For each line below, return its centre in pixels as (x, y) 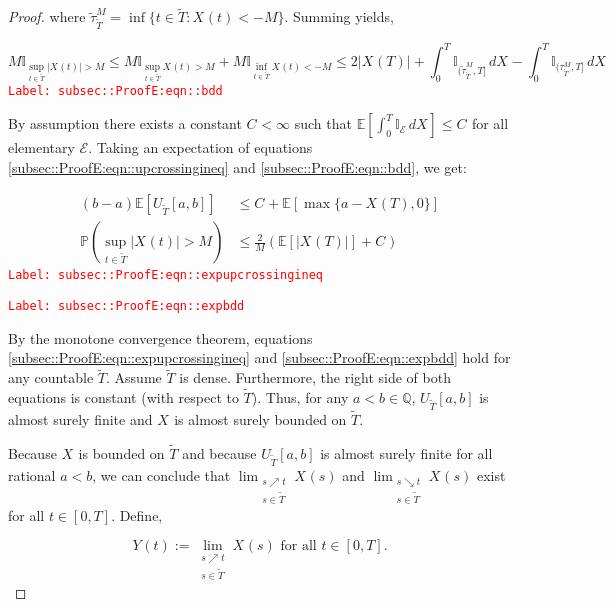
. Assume (134, 377)
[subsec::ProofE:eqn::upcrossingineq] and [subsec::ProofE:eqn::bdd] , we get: (237, 166)
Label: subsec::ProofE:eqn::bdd (115, 90)
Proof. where (47, 16)
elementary (41, 147)
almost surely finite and (80, 418)
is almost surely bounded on (260, 418)
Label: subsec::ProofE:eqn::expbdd (126, 306)
